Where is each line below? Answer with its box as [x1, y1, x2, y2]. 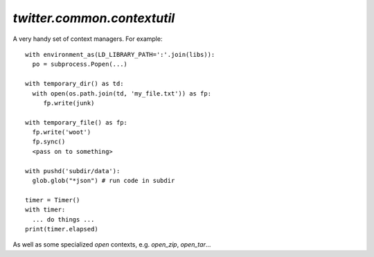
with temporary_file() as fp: [25, 118, 128, 126]
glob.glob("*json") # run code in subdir [32, 177, 175, 185]
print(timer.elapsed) [25, 225, 98, 233]
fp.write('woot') [32, 128, 91, 136]
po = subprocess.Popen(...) [32, 60, 128, 69]
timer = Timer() [25, 196, 80, 204]
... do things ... [32, 215, 95, 223]
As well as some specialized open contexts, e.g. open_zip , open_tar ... [12, 240, 211, 249]
